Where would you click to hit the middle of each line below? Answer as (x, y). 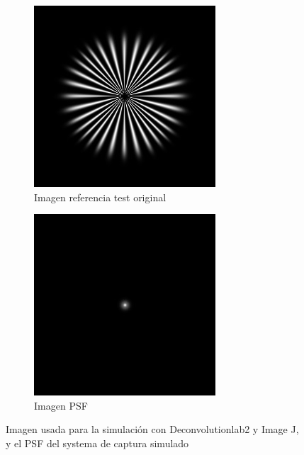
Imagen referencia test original (100, 197)
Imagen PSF (61, 405)
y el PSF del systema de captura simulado (97, 443)
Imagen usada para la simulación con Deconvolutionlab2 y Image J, (152, 429)
